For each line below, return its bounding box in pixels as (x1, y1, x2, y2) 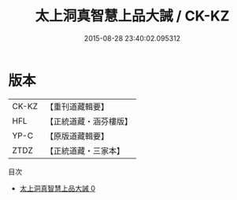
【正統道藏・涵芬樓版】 (45, 115, 132, 126)
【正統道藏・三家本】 (45, 145, 124, 156)
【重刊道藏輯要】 (45, 101, 109, 112)
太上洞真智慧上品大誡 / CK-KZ (35, 7, 230, 25)
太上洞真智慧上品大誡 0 (19, 184, 96, 193)
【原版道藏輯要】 (45, 130, 109, 141)
